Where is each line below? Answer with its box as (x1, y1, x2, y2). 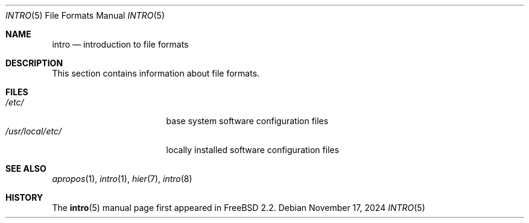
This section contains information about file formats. (52, 68, 260, 78)
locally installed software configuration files (166, 145, 340, 155)
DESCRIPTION (5, 58, 63, 68)
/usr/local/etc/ (5, 126, 62, 136)
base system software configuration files (166, 116, 329, 126)
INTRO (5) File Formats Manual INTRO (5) (5, 10, 165, 20)
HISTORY (5, 192, 43, 203)
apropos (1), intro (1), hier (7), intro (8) (52, 174, 192, 184)
